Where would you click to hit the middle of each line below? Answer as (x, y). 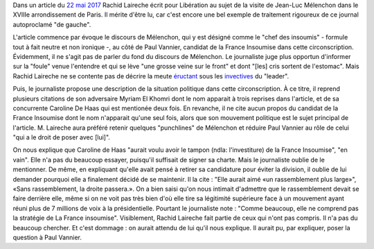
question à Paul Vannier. (47, 237)
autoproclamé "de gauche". (52, 24)
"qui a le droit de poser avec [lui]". (62, 137)
